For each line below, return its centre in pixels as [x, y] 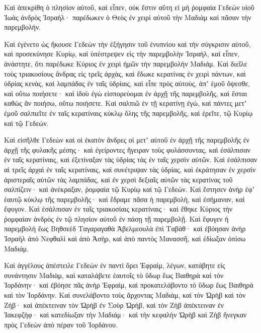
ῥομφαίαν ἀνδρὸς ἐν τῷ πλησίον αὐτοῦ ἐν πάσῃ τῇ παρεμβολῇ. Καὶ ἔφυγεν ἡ [116, 218]
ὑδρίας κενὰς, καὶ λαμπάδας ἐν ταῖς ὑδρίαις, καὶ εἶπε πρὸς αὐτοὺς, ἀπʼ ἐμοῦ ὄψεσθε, [127, 83]
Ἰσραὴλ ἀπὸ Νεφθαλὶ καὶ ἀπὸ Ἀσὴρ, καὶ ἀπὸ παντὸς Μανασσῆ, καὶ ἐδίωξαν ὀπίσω [125, 239]
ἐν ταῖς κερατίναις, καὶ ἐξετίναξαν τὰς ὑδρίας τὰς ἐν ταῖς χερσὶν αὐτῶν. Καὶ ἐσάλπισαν [131, 159]
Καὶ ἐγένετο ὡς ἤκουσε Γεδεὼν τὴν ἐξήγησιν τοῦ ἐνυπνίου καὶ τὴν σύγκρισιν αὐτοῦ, [127, 44]
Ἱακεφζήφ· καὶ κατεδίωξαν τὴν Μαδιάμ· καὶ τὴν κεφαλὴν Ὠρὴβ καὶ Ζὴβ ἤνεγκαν [125, 315]
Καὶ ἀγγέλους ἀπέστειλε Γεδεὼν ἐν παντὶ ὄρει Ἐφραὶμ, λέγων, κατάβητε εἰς [115, 265]
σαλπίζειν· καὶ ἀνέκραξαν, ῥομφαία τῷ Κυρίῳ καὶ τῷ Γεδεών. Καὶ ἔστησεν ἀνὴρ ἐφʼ [129, 189]
